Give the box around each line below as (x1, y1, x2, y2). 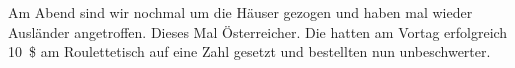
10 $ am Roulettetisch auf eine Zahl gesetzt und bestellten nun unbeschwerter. (8, 41, 491, 62)
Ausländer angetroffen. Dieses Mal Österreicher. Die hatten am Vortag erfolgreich (8, 21, 508, 42)
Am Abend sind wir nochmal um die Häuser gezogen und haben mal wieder (8, 2, 473, 22)
